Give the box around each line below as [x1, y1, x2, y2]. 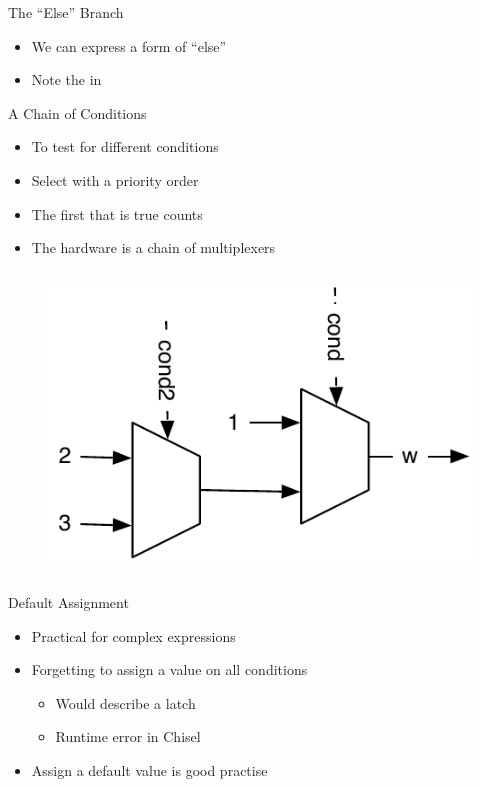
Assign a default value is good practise [31, 759, 268, 780]
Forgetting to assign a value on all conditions [31, 659, 308, 680]
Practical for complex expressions [31, 625, 236, 646]
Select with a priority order [31, 169, 199, 190]
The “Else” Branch [8, 2, 124, 22]
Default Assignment [8, 591, 129, 612]
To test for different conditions [31, 136, 219, 157]
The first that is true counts [31, 203, 203, 224]
